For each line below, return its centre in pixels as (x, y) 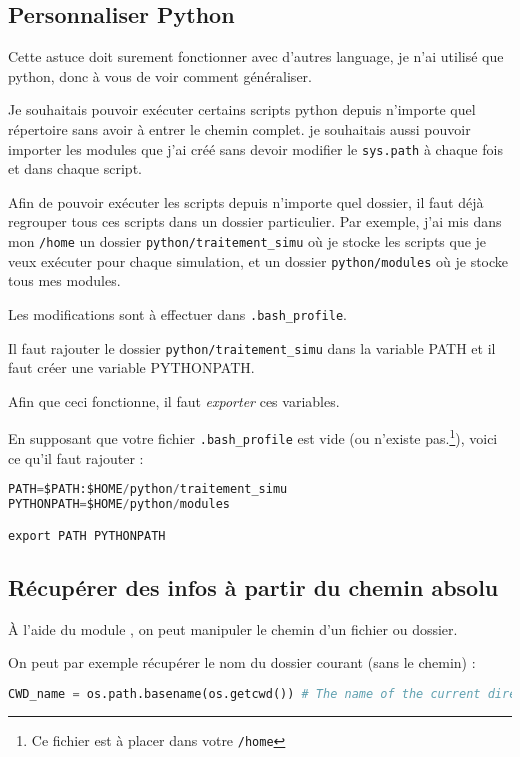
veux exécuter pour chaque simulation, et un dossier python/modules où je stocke (258, 260)
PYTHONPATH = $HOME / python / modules (119, 504)
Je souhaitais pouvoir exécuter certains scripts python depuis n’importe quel (242, 109)
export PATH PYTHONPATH (87, 535)
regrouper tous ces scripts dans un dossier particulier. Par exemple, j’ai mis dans (255, 221)
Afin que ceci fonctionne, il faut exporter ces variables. (174, 400)
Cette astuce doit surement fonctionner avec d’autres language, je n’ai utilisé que (256, 56)
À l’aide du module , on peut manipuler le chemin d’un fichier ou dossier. (233, 628)
